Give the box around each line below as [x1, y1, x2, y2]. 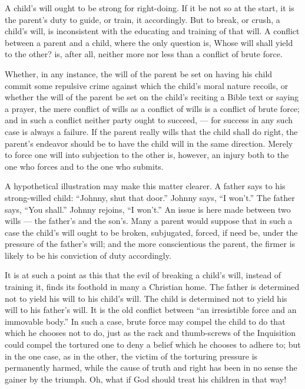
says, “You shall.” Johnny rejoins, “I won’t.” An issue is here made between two [5, 203, 291, 215]
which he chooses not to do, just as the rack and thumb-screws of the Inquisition [5, 327, 296, 339]
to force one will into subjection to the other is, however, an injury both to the [5, 149, 289, 161]
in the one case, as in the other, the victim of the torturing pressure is [5, 350, 258, 362]
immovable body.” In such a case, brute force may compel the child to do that [5, 315, 286, 327]
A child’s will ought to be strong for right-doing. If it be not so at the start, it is [5, 2, 294, 14]
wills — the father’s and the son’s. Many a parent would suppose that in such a [5, 215, 293, 227]
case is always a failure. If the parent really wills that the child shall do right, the [5, 125, 298, 137]
